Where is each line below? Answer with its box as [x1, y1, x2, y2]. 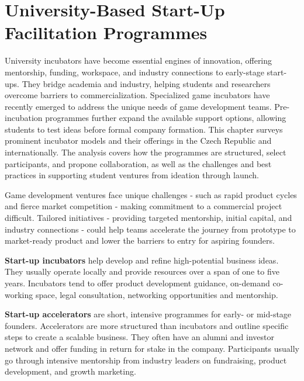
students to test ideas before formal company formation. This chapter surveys [5, 123, 283, 135]
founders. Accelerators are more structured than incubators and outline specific [5, 319, 289, 331]
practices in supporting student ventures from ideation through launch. [5, 169, 259, 181]
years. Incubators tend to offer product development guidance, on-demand [5, 277, 270, 289]
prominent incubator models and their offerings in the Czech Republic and [5, 134, 272, 147]
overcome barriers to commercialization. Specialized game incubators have [5, 89, 270, 101]
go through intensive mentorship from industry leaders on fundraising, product [5, 354, 287, 366]
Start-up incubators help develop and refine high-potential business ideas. [5, 254, 279, 266]
